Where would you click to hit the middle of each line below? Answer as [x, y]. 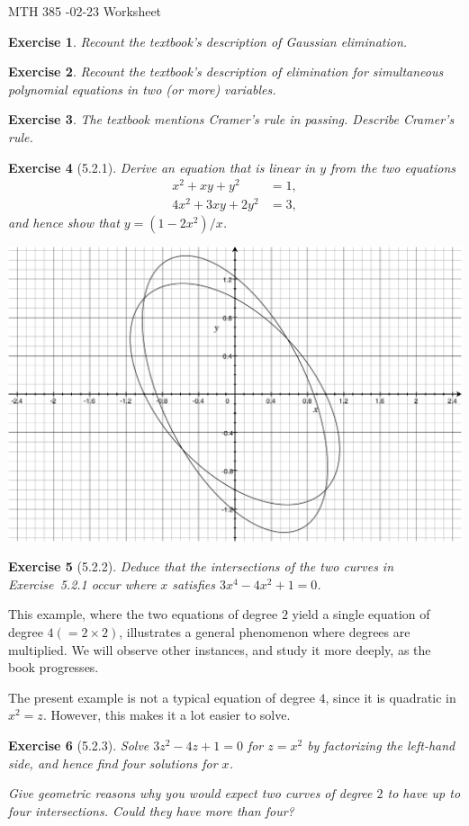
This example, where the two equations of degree [143, 614]
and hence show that [64, 223]
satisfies [194, 584]
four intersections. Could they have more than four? [151, 810]
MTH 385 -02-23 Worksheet [85, 11]
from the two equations [393, 167]
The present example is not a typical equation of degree [162, 697]
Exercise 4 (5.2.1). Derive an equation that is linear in [162, 167]
